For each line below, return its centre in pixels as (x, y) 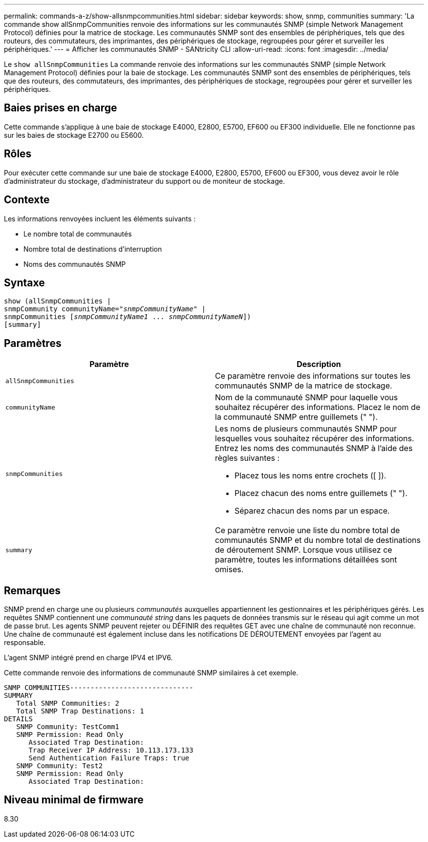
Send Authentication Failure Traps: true (109, 758)
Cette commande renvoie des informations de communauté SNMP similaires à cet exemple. (151, 673)
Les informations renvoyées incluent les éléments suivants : (100, 218)
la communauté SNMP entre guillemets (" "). (296, 417)
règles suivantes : (247, 458)
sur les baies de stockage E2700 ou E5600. (74, 135)
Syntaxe (24, 282)
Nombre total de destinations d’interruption (93, 249)
